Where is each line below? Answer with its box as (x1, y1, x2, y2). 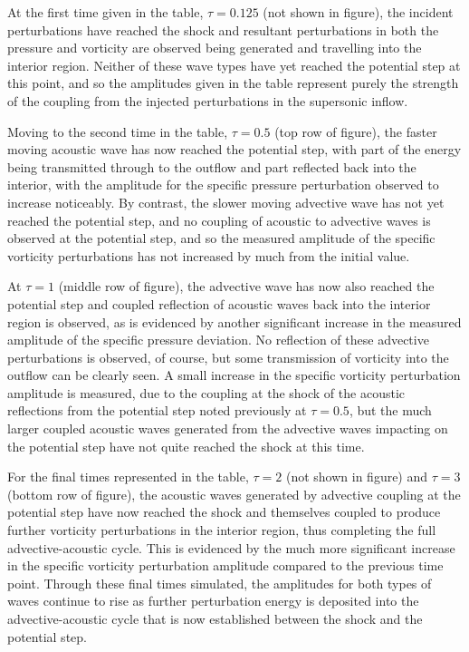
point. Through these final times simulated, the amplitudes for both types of (7, 573, 432, 592)
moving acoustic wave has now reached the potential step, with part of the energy (7, 140, 462, 159)
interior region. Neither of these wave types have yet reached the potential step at (7, 55, 461, 74)
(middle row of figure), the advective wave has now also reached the (58, 277, 435, 296)
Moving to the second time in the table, (7, 122, 228, 141)
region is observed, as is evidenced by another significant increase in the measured (7, 312, 462, 331)
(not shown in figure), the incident (263, 3, 454, 21)
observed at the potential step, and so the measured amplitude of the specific (7, 229, 435, 248)
